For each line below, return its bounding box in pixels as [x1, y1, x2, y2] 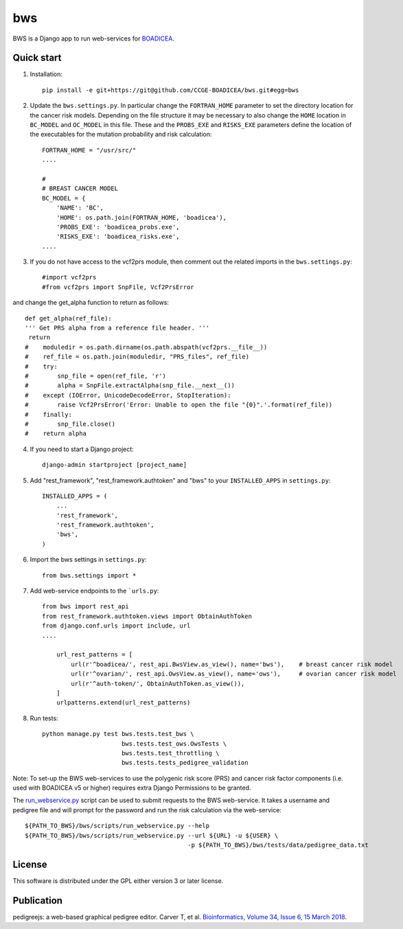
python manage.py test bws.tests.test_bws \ [42, 730, 195, 738]
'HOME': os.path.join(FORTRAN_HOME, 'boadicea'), [56, 214, 227, 221]
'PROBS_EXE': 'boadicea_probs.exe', [56, 223, 180, 231]
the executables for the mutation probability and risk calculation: [30, 130, 212, 139]
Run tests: [30, 714, 58, 722]
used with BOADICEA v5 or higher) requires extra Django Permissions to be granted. [12, 783, 251, 792]
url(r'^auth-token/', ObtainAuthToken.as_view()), [71, 680, 245, 687]
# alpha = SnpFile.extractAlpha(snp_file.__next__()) [25, 382, 235, 389]
